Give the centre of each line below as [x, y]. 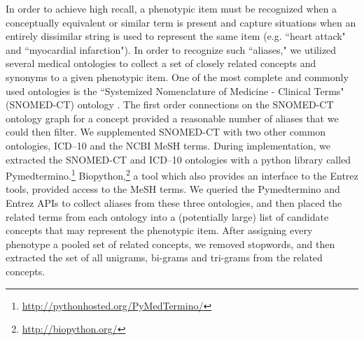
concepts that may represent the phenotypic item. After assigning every [159, 230]
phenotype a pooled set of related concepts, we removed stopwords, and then [170, 244]
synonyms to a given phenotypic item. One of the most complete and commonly [177, 77]
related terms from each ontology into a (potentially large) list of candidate [167, 216]
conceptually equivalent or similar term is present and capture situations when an [181, 22]
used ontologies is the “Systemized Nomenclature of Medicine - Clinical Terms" [175, 90]
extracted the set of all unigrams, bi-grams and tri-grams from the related [164, 257]
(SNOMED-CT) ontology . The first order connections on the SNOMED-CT [170, 104]
